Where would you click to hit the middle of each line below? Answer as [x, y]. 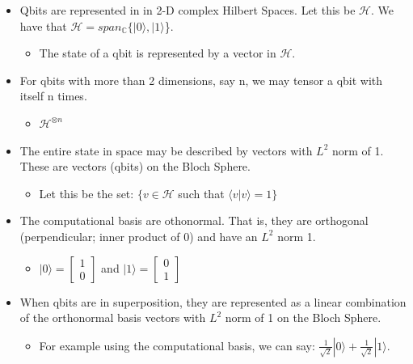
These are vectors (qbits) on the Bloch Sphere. [135, 166]
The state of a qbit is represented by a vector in [158, 53]
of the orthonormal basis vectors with [113, 317]
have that [43, 25]
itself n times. [53, 96]
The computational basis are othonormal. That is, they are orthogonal [194, 220]
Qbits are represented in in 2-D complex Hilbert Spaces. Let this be [188, 10]
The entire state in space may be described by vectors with [166, 150]
